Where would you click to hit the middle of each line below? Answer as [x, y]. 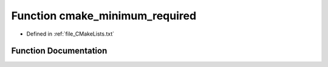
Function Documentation [59, 51]
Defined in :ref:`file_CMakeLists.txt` [70, 34]
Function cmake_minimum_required [104, 16]
